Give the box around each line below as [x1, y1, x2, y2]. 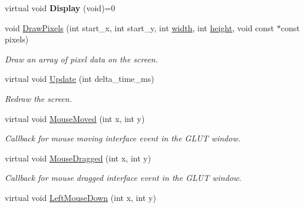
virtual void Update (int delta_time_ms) [5, 72, 154, 85]
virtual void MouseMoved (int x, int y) [5, 112, 145, 124]
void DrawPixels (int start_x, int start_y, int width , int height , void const [5, 21, 275, 34]
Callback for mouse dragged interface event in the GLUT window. [5, 171, 242, 184]
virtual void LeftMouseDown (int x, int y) [5, 191, 156, 203]
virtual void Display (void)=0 [5, 2, 115, 14]
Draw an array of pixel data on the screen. [5, 52, 158, 65]
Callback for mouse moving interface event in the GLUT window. [5, 132, 241, 144]
